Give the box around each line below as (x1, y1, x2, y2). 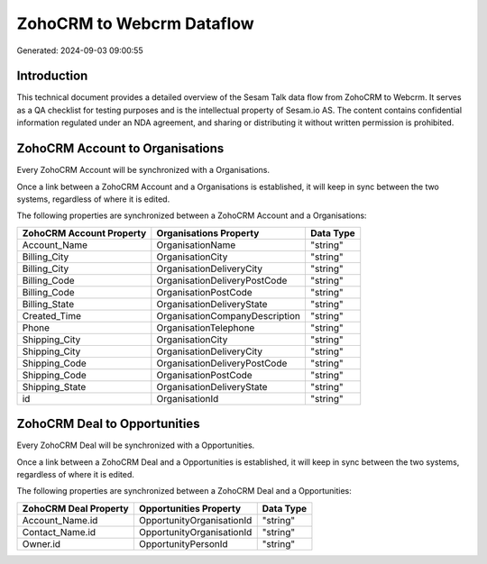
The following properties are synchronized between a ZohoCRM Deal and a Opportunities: (16, 486, 352, 496)
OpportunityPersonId (138, 537, 229, 550)
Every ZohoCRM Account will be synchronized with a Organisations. (16, 165, 271, 176)
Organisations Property (156, 226, 260, 239)
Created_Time (22, 309, 81, 322)
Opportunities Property (138, 502, 242, 514)
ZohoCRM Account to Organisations (16, 141, 225, 157)
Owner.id (22, 537, 61, 550)
